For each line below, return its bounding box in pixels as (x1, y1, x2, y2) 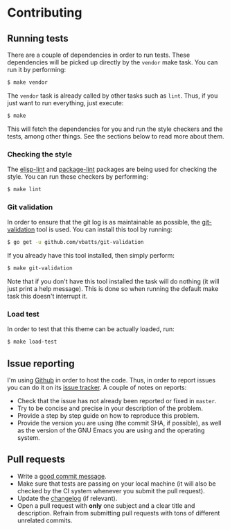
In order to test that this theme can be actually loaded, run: (7, 325, 175, 333)
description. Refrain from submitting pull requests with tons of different (17, 509, 220, 517)
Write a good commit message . (17, 472, 107, 480)
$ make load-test (7, 338, 57, 346)
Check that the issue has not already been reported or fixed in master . (17, 396, 217, 405)
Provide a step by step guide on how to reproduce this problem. (17, 411, 200, 420)
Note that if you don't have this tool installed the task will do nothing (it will (7, 277, 220, 285)
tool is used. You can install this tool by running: (36, 225, 173, 233)
